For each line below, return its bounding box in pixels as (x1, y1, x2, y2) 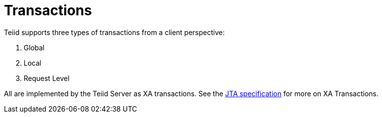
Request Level (24, 74, 69, 82)
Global (24, 43, 45, 52)
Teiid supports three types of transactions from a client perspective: (4, 28, 225, 37)
